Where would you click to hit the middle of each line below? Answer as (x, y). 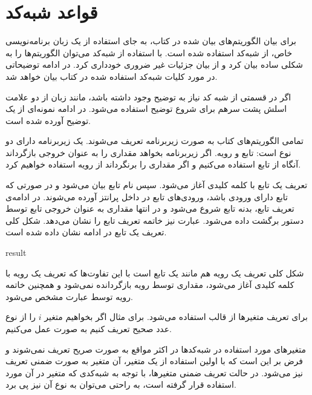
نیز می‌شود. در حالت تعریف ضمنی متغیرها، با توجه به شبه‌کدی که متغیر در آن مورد (154, 372)
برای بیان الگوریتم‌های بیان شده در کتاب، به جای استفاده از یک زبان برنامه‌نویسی (151, 41)
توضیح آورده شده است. (48, 120)
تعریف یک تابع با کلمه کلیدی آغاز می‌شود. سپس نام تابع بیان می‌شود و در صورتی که (157, 185)
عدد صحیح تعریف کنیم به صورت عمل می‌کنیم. (89, 328)
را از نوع (21, 317)
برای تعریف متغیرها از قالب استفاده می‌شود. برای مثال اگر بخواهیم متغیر (176, 317)
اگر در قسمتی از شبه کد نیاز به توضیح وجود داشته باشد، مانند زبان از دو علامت (148, 96)
